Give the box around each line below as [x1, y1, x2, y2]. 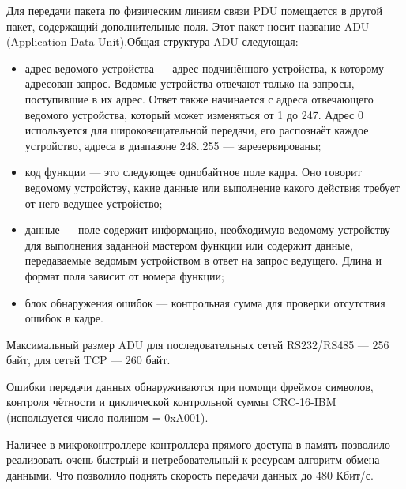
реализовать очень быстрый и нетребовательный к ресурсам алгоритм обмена [6, 451, 380, 468]
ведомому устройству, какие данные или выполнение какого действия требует [24, 179, 400, 195]
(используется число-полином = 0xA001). [6, 409, 209, 426]
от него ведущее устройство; [24, 194, 163, 211]
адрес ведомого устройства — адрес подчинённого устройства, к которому [24, 59, 384, 76]
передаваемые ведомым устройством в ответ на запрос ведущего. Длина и [24, 252, 382, 269]
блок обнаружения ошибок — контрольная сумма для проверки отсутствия [24, 294, 385, 310]
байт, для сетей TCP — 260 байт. [6, 352, 171, 368]
